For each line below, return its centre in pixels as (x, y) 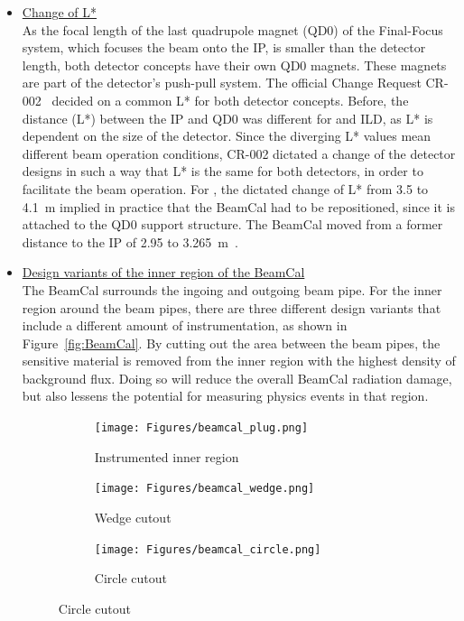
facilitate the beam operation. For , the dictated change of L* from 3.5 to (225, 188)
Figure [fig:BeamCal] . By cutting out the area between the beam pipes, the (231, 343)
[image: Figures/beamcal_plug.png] (201, 428)
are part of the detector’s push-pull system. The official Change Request (222, 83)
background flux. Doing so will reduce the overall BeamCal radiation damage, (237, 378)
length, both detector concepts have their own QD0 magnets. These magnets (234, 65)
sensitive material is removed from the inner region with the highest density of (239, 361)
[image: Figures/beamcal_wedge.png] (204, 489)
